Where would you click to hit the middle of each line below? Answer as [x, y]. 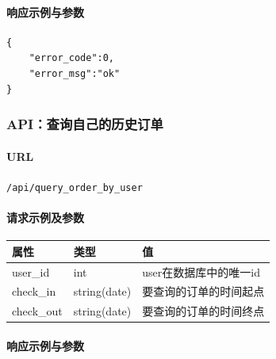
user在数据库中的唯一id [201, 271]
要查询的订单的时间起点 [203, 291]
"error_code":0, [72, 58]
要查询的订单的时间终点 [203, 311]
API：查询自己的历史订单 [85, 124]
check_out [37, 311]
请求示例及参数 [45, 218]
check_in [34, 291]
